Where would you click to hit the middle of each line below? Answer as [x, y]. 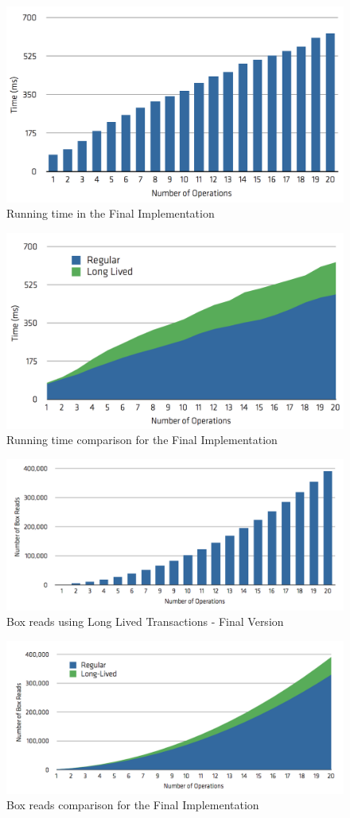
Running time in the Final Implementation [111, 213]
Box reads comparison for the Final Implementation [133, 805]
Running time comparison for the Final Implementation [142, 440]
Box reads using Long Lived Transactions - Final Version [145, 621]
